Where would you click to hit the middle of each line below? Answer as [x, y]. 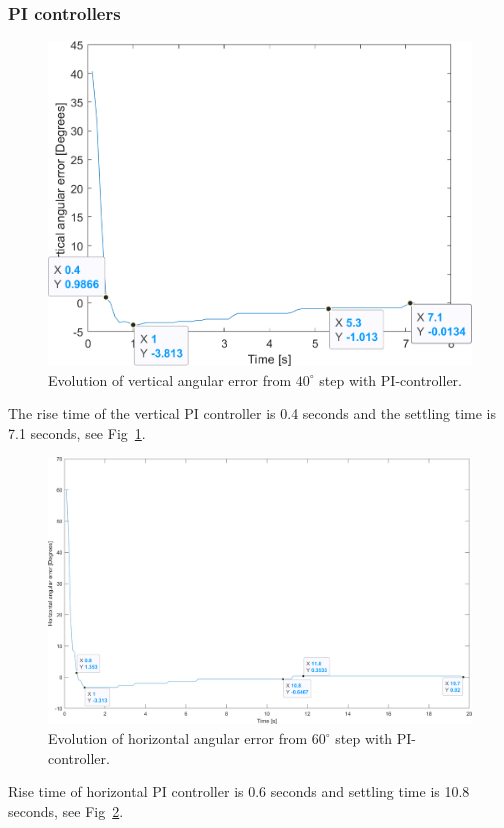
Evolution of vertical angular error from [170, 379]
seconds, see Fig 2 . [66, 810]
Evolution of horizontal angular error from [178, 738]
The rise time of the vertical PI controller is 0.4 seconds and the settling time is [252, 413]
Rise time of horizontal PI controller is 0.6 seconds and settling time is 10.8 [239, 791]
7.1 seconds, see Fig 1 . [77, 432]
